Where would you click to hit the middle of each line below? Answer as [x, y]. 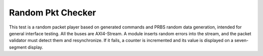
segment [18, 47]
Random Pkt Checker [53, 13]
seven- [241, 41]
